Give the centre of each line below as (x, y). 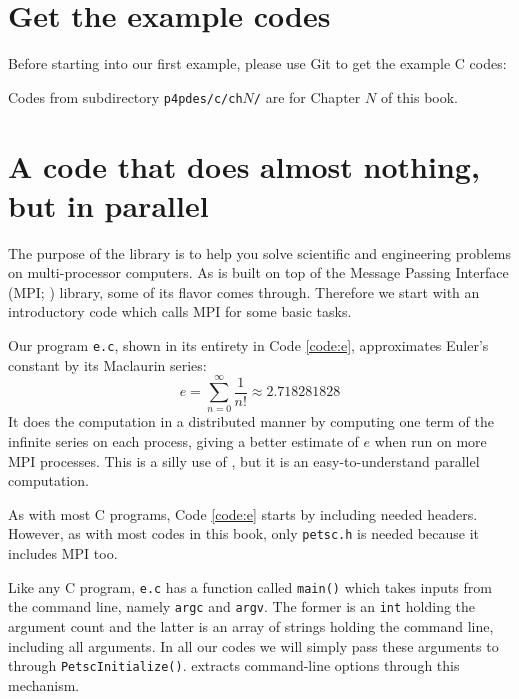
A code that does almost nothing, (244, 165)
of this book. (419, 96)
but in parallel (108, 204)
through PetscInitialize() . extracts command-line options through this (234, 665)
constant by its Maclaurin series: (107, 364)
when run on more (430, 441)
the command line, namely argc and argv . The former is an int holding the (242, 606)
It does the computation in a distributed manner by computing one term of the (251, 421)
